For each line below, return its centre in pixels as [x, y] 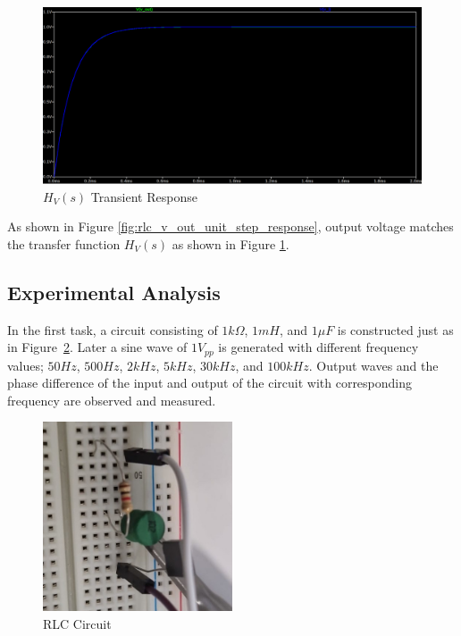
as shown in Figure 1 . [230, 243]
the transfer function [64, 243]
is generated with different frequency [319, 347]
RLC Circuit [77, 623]
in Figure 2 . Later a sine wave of [97, 347]
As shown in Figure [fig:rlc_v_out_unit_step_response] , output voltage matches [230, 226]
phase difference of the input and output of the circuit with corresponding [210, 383]
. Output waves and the [373, 365]
